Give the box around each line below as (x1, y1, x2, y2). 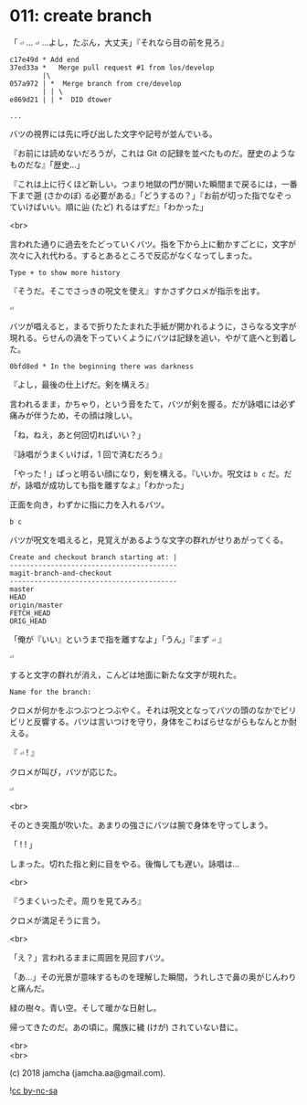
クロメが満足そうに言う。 (9, 915, 106, 926)
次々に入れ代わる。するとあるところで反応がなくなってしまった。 (9, 250, 258, 260)
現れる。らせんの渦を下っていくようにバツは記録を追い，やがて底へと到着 (9, 332, 290, 343)
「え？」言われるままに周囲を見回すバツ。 (9, 951, 169, 962)
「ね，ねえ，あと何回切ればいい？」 (9, 429, 146, 440)
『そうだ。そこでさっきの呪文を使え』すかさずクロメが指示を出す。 (9, 285, 265, 296)
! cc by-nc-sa (9, 1085, 58, 1096)
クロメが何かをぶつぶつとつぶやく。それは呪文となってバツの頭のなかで (9, 705, 281, 716)
